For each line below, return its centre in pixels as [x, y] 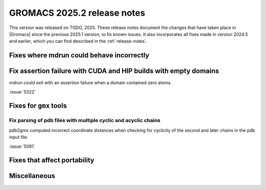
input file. [19, 137]
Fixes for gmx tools [38, 106]
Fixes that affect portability [52, 160]
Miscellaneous [32, 176]
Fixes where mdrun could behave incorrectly [79, 55]
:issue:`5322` [22, 92]
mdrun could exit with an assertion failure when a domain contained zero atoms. [90, 83]
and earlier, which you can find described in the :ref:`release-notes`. [78, 41]
